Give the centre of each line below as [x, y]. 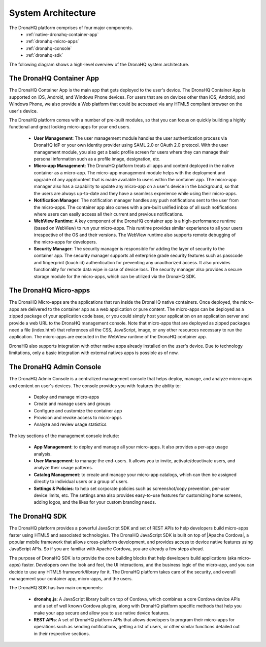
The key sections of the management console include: [64, 436]
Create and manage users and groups [72, 404]
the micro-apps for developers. [65, 242]
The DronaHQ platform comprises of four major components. [71, 28]
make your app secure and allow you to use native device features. [102, 613]
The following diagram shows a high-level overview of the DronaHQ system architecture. [99, 64]
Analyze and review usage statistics [70, 424]
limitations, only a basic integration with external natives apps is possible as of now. [94, 353]
